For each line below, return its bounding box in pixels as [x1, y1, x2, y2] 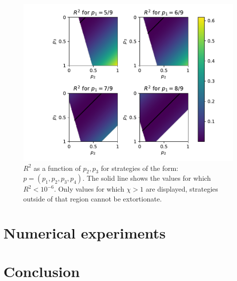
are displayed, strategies [145, 184, 218, 194]
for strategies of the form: [101, 162, 179, 173]
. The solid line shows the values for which [82, 173, 211, 183]
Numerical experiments [3, 222, 166, 242]
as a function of [33, 162, 81, 173]
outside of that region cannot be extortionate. [23, 193, 162, 203]
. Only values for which [54, 184, 124, 194]
